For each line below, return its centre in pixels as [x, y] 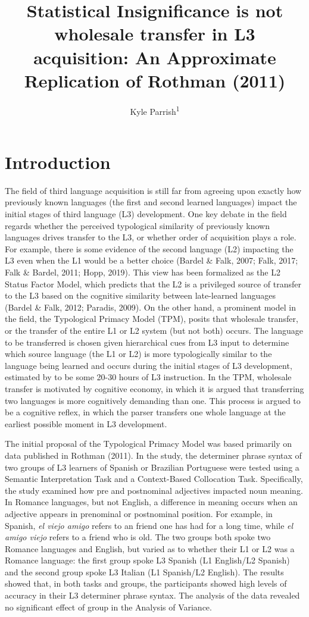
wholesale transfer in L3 [155, 34]
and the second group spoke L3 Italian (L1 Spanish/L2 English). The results [144, 571]
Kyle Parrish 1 [155, 110]
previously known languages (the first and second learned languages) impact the [151, 202]
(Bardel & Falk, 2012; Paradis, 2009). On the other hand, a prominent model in [150, 307]
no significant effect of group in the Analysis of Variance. [108, 607]
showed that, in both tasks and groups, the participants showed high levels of [146, 583]
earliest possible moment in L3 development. [86, 423]
